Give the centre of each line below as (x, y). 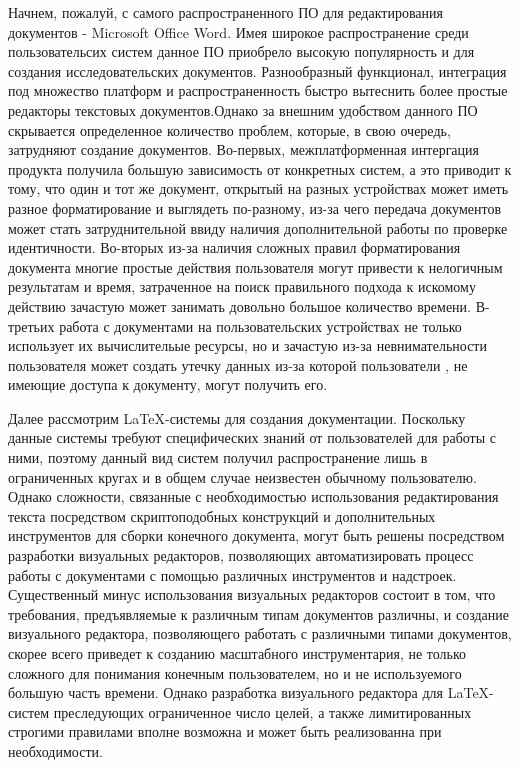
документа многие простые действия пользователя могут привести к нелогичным (255, 266)
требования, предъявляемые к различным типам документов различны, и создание (258, 613)
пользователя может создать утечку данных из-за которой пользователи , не (238, 364)
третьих (31, 325)
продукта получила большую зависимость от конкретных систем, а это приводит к (260, 168)
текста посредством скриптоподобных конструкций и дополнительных (222, 515)
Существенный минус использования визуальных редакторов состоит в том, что (252, 594)
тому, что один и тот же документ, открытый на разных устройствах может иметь (258, 188)
